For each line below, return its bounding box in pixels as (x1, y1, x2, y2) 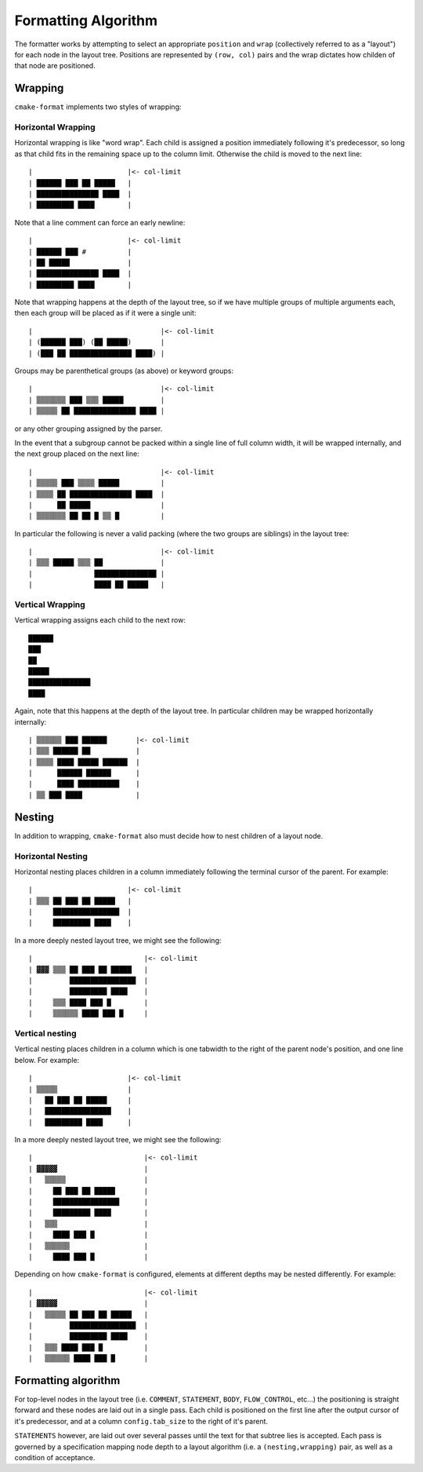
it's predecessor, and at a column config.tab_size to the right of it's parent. (14, 1416, 269, 1426)
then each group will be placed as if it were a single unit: (14, 309, 197, 318)
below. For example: (14, 1055, 80, 1065)
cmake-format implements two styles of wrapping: (14, 102, 182, 111)
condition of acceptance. (14, 1452, 96, 1462)
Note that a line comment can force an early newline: (14, 217, 186, 227)
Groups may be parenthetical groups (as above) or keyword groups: (14, 366, 234, 376)
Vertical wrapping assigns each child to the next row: (14, 615, 186, 625)
